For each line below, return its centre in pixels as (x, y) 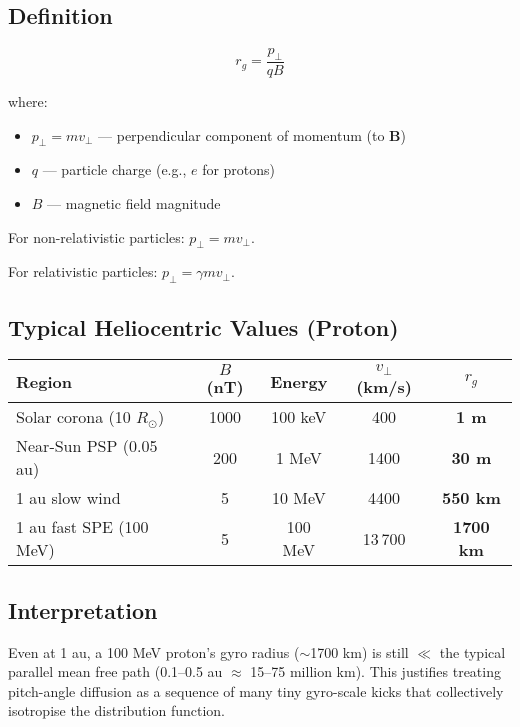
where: (28, 101)
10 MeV (298, 498)
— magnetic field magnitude (134, 203)
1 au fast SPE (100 (82, 527)
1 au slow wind (68, 498)
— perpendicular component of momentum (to (241, 134)
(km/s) (384, 387)
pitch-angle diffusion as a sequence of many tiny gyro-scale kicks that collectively (256, 690)
